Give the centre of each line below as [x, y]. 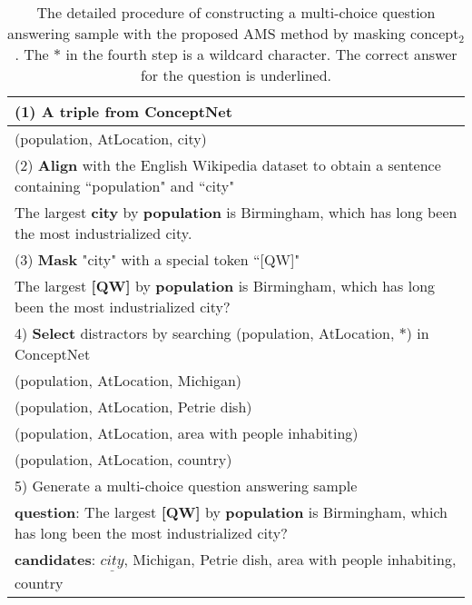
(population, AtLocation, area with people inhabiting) [187, 433]
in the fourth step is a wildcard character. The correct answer [261, 54]
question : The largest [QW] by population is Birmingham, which [231, 512]
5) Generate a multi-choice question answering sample [186, 486]
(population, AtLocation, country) [123, 459]
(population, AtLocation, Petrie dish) [133, 407]
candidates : [55, 559]
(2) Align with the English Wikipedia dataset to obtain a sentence [228, 165]
